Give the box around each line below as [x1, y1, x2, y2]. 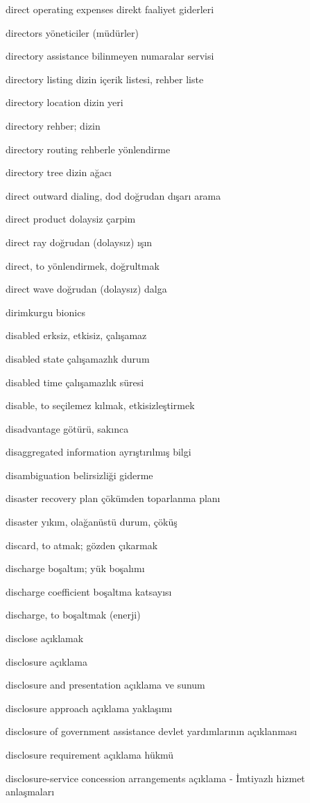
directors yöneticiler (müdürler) [6, 25, 139, 40]
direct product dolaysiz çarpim [6, 211, 136, 226]
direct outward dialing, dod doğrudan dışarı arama [6, 188, 221, 202]
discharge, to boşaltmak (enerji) [6, 607, 141, 622]
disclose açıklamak [6, 631, 84, 646]
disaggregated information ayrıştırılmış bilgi [6, 444, 191, 459]
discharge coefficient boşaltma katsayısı [6, 584, 172, 598]
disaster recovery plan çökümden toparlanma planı [6, 491, 221, 506]
